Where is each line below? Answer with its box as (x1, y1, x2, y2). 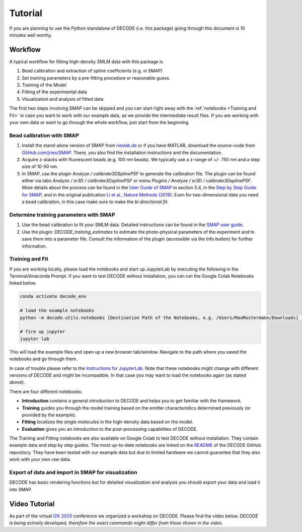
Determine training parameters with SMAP (9, 212, 115, 218)
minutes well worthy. (9, 32, 52, 38)
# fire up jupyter (20, 329, 65, 335)
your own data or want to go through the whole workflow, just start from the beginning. (9, 119, 190, 125)
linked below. (9, 280, 37, 286)
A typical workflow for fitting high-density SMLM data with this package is (9, 58, 164, 64)
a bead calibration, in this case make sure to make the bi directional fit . (22, 199, 169, 205)
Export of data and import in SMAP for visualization (9, 469, 138, 476)
